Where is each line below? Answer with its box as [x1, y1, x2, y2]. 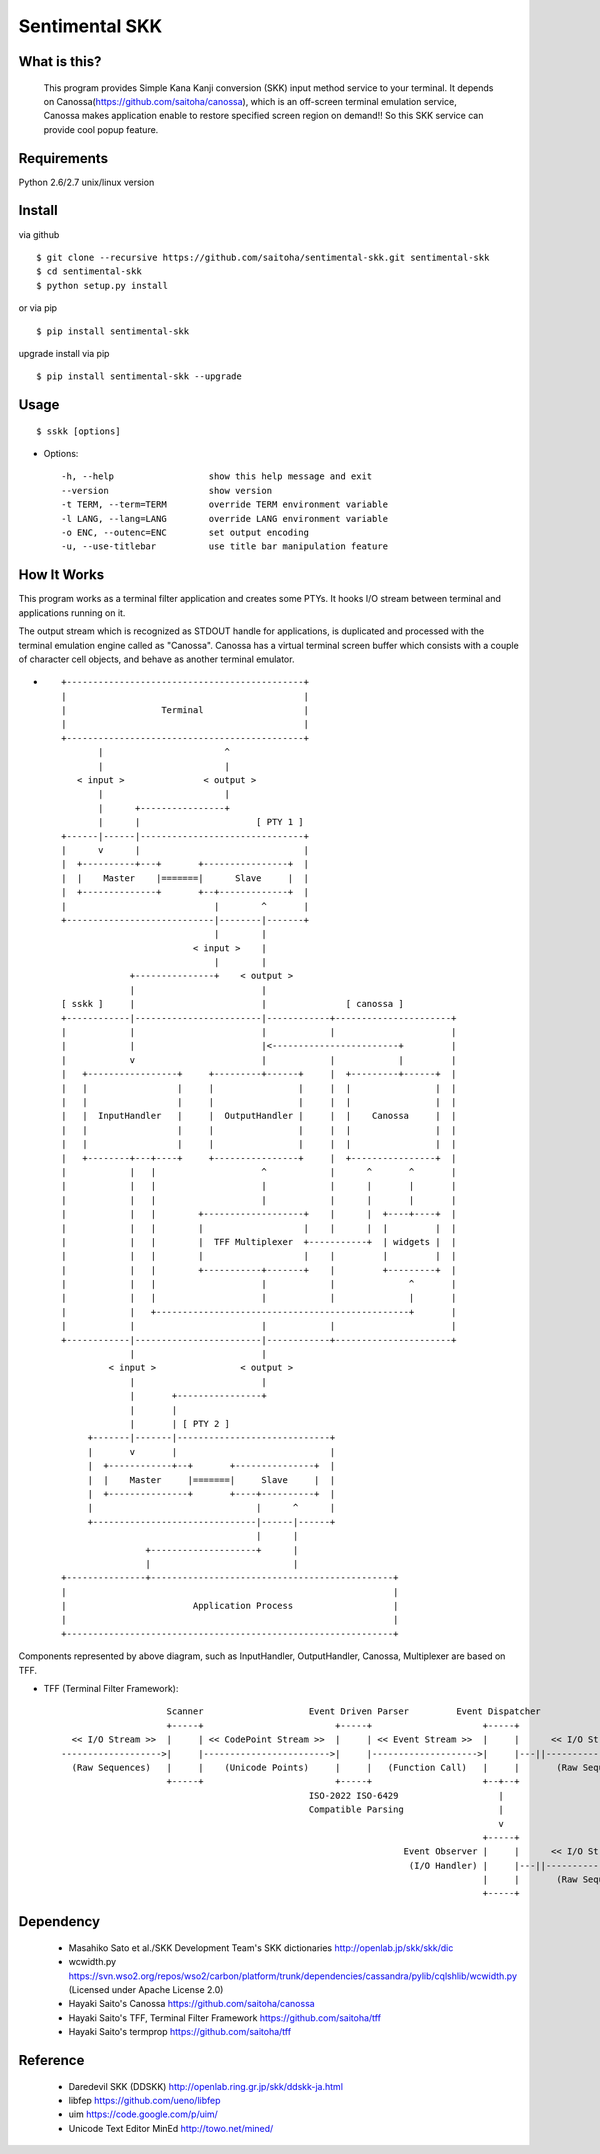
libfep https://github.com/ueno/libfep [68, 2095, 221, 2107]
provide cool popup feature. [43, 123, 159, 135]
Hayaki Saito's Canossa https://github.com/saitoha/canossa [68, 1998, 315, 2010]
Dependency [18, 1913, 100, 1930]
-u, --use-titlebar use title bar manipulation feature [61, 541, 389, 552]
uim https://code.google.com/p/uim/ [68, 2108, 219, 2120]
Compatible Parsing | [308, 1804, 505, 1815]
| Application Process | [61, 1600, 399, 1612]
